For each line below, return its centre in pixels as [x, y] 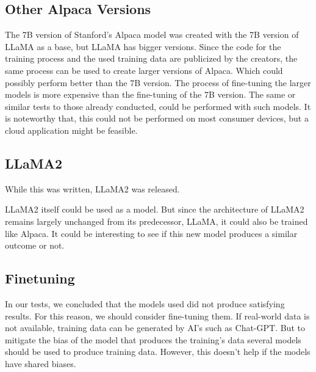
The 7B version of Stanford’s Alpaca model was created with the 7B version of [152, 35]
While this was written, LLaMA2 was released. [92, 188]
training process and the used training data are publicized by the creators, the [151, 58]
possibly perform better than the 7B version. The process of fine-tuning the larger [158, 82]
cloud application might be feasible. [71, 130]
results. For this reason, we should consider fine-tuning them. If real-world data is [157, 315]
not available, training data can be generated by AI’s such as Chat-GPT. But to [155, 328]
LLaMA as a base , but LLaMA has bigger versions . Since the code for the [143, 46]
